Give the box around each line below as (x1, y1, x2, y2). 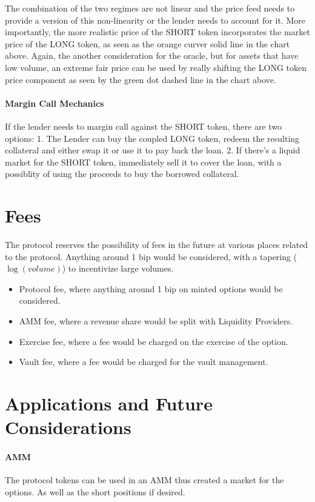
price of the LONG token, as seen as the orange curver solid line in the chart (5, 37, 290, 50)
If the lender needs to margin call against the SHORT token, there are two (5, 119, 282, 132)
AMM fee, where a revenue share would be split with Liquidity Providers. (19, 315, 293, 327)
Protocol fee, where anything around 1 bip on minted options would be (19, 282, 283, 295)
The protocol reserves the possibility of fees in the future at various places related (5, 238, 308, 251)
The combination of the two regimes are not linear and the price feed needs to (5, 2, 295, 14)
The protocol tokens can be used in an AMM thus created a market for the (5, 474, 284, 486)
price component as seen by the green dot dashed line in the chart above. (5, 73, 276, 85)
